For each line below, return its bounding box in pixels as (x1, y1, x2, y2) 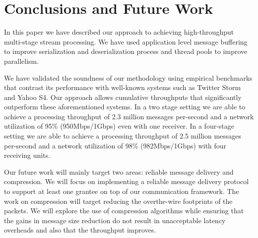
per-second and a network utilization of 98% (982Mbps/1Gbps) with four (4, 140, 227, 150)
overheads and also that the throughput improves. (4, 225, 156, 235)
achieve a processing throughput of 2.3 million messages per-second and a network (4, 111, 254, 121)
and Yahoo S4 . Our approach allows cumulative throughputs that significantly (4, 92, 242, 102)
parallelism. (4, 55, 39, 66)
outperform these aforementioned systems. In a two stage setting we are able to (4, 101, 246, 112)
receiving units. (4, 150, 51, 160)
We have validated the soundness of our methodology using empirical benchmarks (4, 72, 253, 83)
